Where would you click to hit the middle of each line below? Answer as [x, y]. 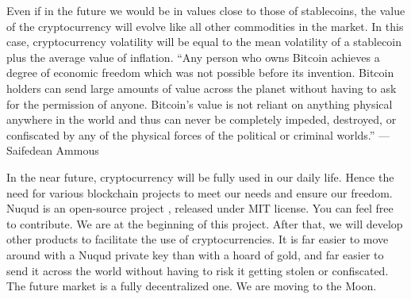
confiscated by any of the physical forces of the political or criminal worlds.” [191, 134]
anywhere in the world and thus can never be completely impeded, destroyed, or [202, 119]
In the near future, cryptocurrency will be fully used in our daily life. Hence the [200, 176]
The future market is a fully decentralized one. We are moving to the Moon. [192, 286]
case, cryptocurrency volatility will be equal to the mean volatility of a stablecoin [204, 42]
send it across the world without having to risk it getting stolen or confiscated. [198, 270]
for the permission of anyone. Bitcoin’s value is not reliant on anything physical [200, 103]
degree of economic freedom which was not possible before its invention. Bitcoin [200, 73]
